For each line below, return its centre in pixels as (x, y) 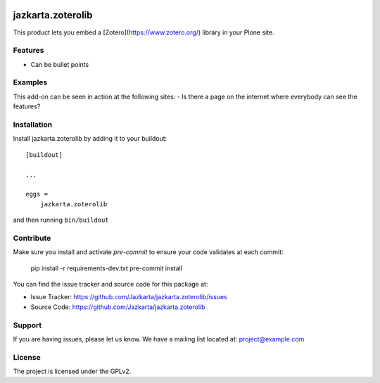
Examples (30, 82)
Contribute (32, 238)
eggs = (37, 194)
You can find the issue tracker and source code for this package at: (110, 284)
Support (27, 325)
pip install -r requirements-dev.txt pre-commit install (107, 268)
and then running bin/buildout (61, 220)
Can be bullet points (60, 64)
